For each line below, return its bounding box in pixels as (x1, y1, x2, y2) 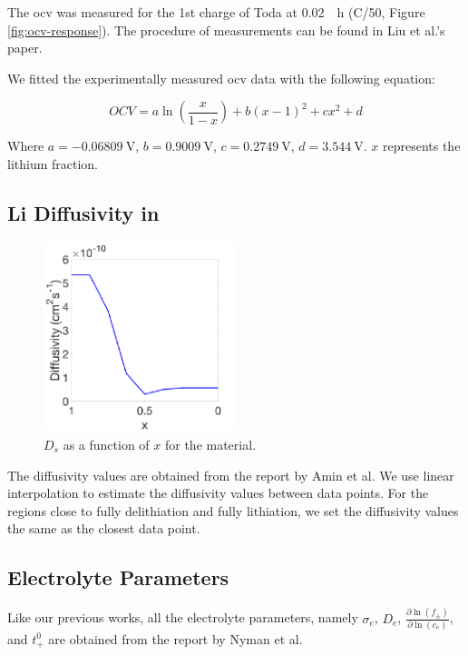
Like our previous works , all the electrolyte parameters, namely (7, 608, 358, 627)
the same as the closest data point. (7, 519, 200, 538)
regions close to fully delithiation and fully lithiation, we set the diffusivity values (7, 501, 459, 520)
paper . (7, 38, 43, 57)
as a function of (63, 435, 150, 454)
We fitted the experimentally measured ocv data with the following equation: (7, 68, 435, 87)
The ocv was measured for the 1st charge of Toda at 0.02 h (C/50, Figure (7, 3, 425, 21)
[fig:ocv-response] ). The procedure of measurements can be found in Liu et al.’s (7, 20, 445, 39)
